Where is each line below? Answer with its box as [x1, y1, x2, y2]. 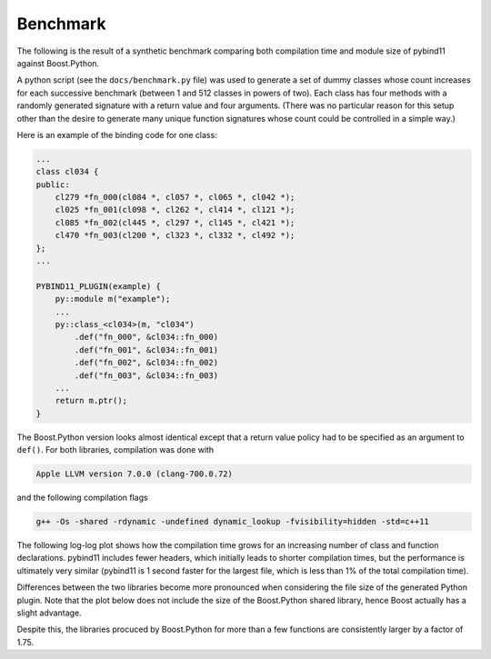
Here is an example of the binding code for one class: [16, 129, 217, 140]
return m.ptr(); [55, 395, 127, 406]
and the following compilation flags [16, 492, 149, 504]
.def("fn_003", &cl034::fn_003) [74, 370, 218, 381]
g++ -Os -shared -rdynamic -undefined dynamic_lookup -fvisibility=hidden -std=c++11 [35, 516, 429, 527]
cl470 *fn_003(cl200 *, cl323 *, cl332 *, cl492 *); [55, 230, 296, 241]
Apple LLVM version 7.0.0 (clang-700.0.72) [35, 469, 234, 479]
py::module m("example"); [55, 294, 171, 305]
